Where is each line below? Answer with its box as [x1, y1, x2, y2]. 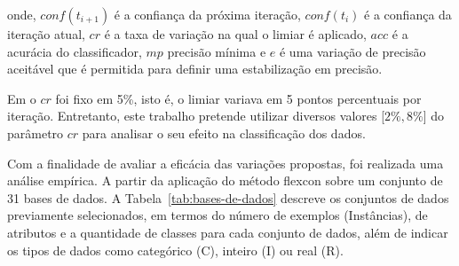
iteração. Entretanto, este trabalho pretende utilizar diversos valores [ [7, 106, 385, 125]
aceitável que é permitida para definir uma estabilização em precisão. [7, 59, 383, 78]
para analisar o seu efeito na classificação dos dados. [82, 123, 366, 142]
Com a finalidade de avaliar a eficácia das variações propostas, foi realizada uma [7, 153, 444, 172]
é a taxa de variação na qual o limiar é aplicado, [104, 25, 367, 43]
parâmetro [7, 123, 64, 142]
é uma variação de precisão [279, 42, 426, 60]
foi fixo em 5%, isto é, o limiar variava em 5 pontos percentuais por [55, 89, 422, 107]
